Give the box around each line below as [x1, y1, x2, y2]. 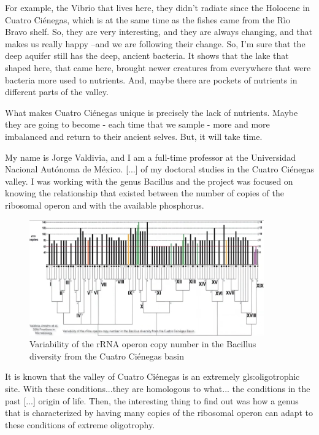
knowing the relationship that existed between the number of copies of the [5, 187, 284, 199]
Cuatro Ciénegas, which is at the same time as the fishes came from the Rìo [5, 13, 290, 26]
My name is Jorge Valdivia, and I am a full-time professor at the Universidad [5, 150, 296, 163]
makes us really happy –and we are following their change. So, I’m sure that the [5, 37, 306, 50]
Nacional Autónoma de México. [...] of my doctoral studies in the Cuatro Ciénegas [5, 163, 314, 175]
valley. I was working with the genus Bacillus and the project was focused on [5, 174, 293, 187]
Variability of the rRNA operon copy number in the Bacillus [29, 337, 256, 350]
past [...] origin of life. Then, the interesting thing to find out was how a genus [5, 394, 299, 407]
